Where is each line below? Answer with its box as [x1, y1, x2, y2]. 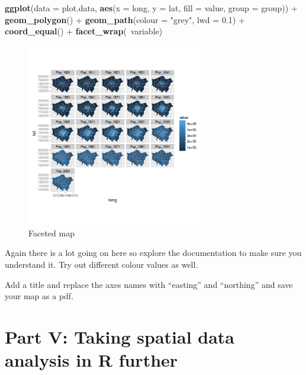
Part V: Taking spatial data [5, 324, 234, 348]
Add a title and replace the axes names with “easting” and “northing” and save [5, 278, 293, 290]
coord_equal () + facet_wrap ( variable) [5, 25, 163, 37]
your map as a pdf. [5, 290, 74, 302]
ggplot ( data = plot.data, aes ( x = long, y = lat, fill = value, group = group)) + [5, 2, 298, 14]
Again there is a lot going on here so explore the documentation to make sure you [5, 246, 302, 259]
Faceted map [28, 226, 75, 239]
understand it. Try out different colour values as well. [5, 258, 198, 270]
